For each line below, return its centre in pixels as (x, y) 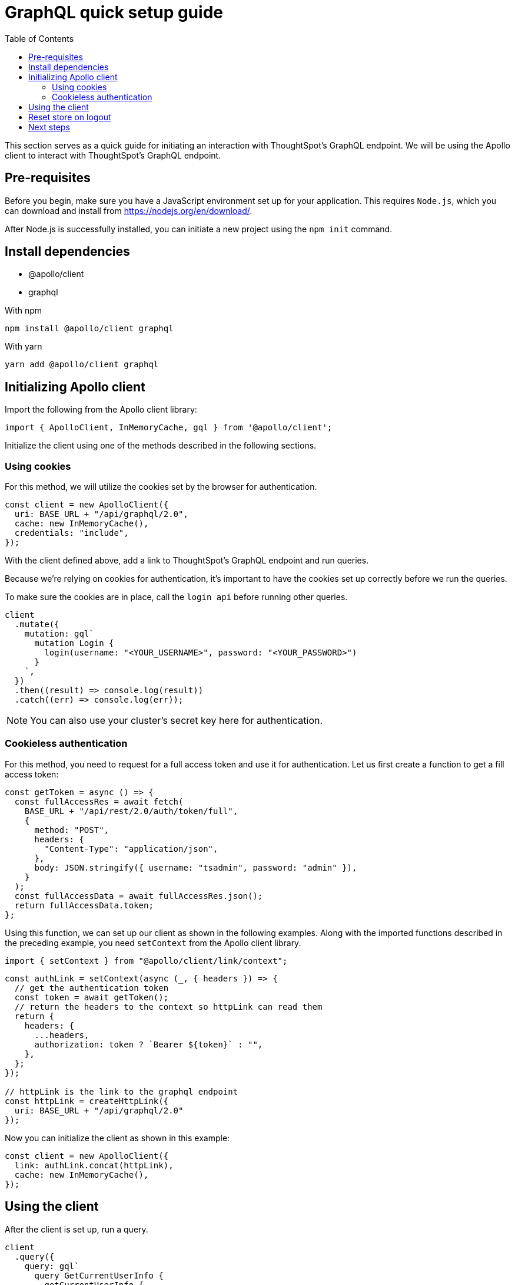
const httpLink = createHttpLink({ (87, 1101)
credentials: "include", (72, 533)
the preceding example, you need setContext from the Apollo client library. (153, 943)
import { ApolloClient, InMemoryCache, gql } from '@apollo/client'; (169, 428)
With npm (24, 311)
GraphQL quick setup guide (114, 12)
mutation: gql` (59, 634)
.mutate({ (37, 625)
